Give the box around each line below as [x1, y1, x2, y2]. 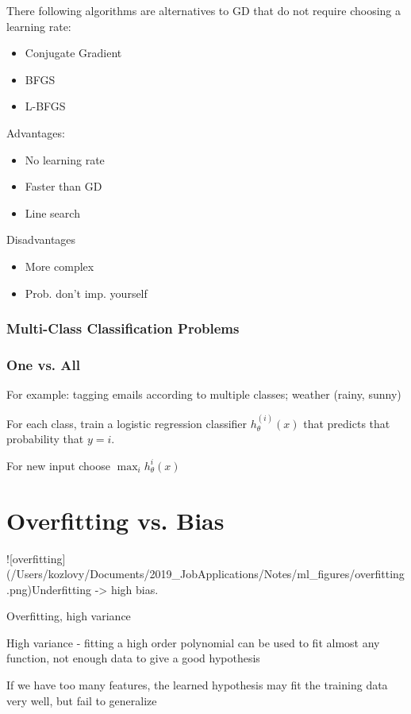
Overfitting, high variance [6, 608, 131, 624]
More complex [25, 257, 94, 274]
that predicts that [303, 415, 390, 431]
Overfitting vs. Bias [6, 504, 225, 536]
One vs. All [6, 354, 80, 374]
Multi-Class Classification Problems [6, 318, 240, 338]
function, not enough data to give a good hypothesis [6, 650, 260, 666]
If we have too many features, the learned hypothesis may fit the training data [6, 677, 388, 693]
